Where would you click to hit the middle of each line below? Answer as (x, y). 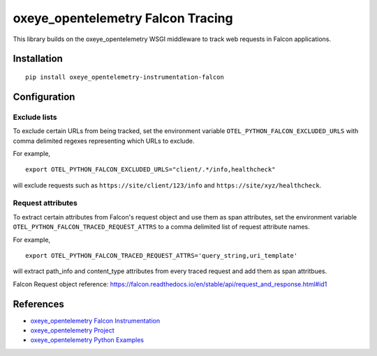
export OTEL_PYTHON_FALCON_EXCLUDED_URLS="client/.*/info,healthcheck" (150, 170)
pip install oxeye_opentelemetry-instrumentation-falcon (125, 77)
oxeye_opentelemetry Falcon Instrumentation (95, 320)
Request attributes (45, 203)
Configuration (44, 96)
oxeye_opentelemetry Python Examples (87, 340)
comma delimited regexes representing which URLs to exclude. (104, 141)
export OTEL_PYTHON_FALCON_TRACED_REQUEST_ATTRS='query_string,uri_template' (162, 255)
